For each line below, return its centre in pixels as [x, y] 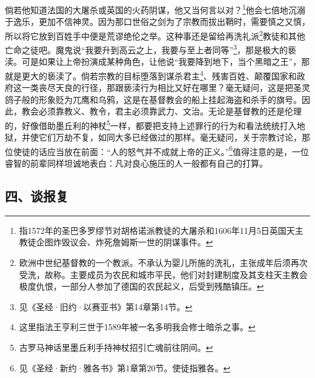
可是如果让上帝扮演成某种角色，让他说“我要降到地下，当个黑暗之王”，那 [166, 61]
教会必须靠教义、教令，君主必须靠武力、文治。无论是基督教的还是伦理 [161, 111]
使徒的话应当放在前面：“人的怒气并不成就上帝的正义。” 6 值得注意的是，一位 [161, 150]
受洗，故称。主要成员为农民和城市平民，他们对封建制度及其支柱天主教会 [163, 274]
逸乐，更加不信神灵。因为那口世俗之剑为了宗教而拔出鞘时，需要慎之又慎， [161, 22]
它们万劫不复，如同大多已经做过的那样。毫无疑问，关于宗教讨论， [170, 137]
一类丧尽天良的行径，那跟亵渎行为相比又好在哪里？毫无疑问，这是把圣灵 [166, 88]
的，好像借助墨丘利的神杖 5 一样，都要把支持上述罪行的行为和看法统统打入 [151, 124]
